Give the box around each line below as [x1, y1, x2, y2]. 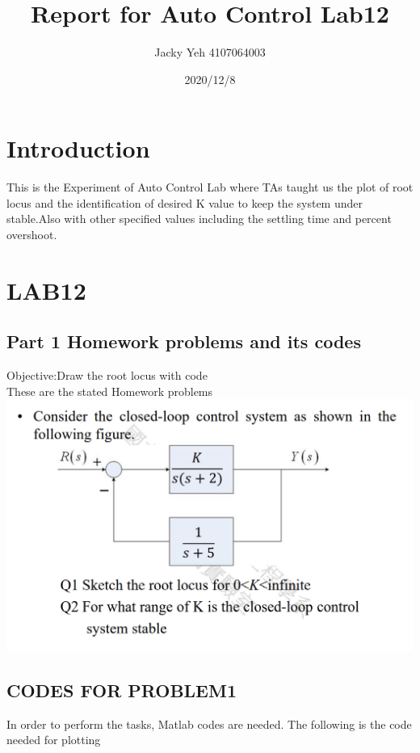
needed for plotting [6, 731, 101, 748]
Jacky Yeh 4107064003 [154, 44, 266, 61]
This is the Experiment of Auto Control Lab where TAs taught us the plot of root [6, 179, 414, 196]
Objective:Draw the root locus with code [6, 367, 208, 384]
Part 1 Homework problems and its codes [6, 329, 361, 354]
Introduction [6, 132, 150, 165]
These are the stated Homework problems [6, 382, 213, 399]
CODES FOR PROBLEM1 [6, 677, 237, 702]
